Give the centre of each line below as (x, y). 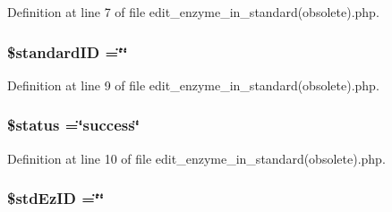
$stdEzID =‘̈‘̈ (56, 198)
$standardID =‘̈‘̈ (68, 51)
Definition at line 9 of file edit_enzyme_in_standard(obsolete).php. (193, 85)
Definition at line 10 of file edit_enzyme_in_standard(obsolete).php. (196, 158)
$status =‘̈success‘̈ (73, 125)
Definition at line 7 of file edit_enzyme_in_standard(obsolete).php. (193, 12)
